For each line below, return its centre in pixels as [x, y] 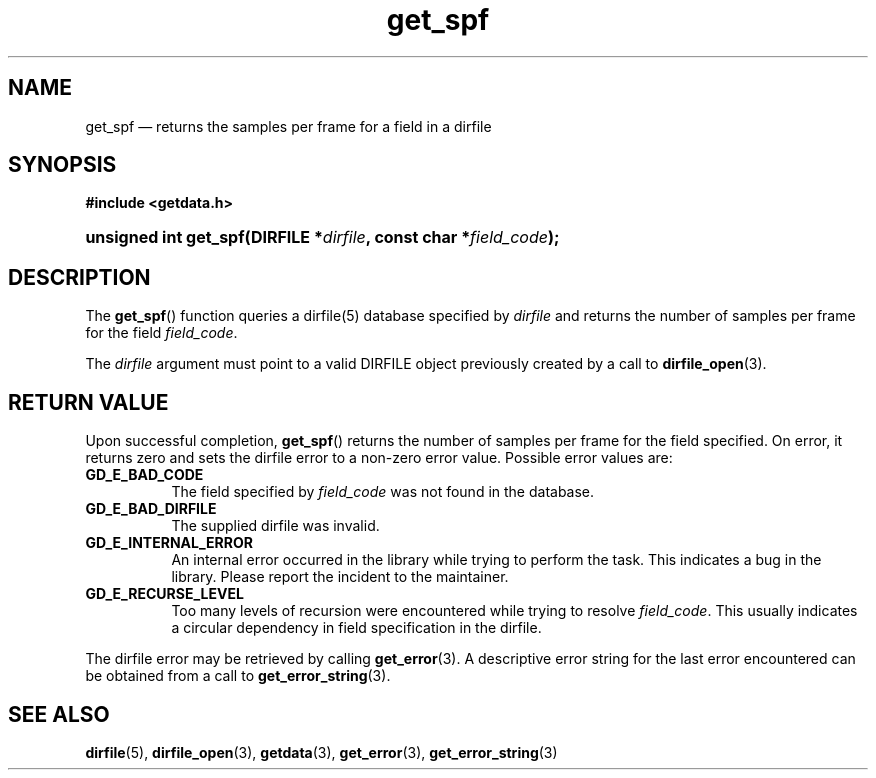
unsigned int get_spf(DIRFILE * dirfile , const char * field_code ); [322, 237]
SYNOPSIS [62, 165]
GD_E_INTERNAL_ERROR [169, 543]
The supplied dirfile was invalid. [275, 526]
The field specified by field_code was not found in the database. [383, 492]
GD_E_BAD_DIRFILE [151, 509]
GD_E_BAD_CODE [144, 475]
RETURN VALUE [88, 402]
